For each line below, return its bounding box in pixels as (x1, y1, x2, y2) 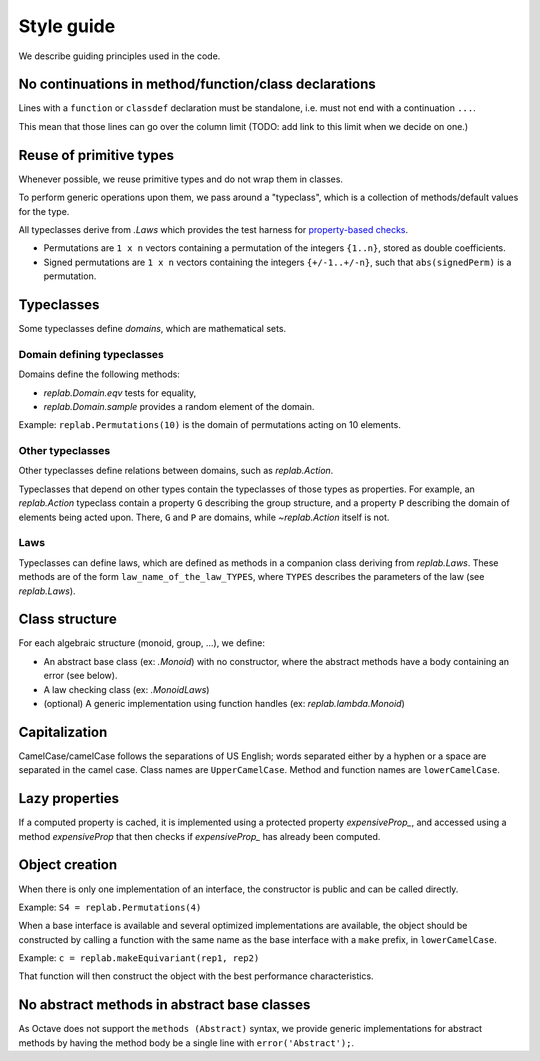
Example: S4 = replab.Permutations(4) (18, 901, 202, 913)
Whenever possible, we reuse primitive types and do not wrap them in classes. (18, 173, 344, 185)
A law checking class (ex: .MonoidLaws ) (43, 683, 210, 695)
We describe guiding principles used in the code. (18, 50, 221, 62)
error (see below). (43, 670, 118, 682)
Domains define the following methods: (18, 368, 180, 380)
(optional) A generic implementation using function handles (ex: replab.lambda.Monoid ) (43, 698, 405, 710)
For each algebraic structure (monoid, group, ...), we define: (18, 637, 265, 649)
